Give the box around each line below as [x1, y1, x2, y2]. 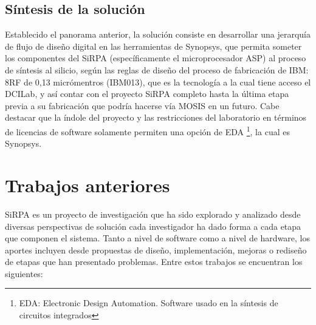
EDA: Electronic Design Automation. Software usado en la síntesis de [19, 297, 278, 309]
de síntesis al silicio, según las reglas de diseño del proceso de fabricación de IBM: [5, 63, 309, 76]
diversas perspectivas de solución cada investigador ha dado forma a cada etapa [5, 219, 301, 232]
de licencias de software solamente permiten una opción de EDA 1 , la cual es [5, 123, 290, 138]
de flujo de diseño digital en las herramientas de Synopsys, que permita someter [5, 39, 302, 52]
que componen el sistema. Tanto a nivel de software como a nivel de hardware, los [5, 232, 311, 244]
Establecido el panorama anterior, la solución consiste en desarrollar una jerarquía [5, 28, 311, 41]
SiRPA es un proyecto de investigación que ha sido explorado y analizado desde [5, 207, 301, 220]
